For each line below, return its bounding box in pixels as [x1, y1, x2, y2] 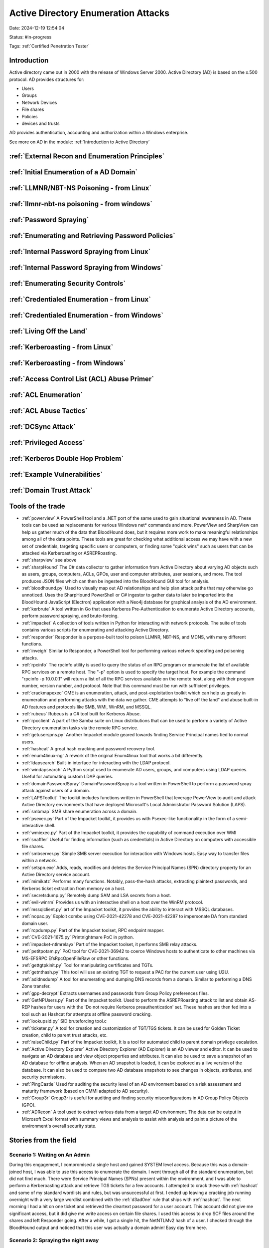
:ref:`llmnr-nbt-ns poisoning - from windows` [9, 200, 153, 208]
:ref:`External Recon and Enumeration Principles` [9, 152, 165, 160]
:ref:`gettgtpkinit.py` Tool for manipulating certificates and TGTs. [21, 962, 154, 968]
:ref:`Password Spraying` [9, 215, 89, 224]
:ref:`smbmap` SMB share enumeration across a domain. [21, 809, 138, 815]
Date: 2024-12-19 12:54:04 [9, 25, 65, 31]
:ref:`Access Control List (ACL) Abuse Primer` [9, 374, 154, 383]
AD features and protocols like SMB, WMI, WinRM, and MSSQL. [21, 704, 152, 710]
